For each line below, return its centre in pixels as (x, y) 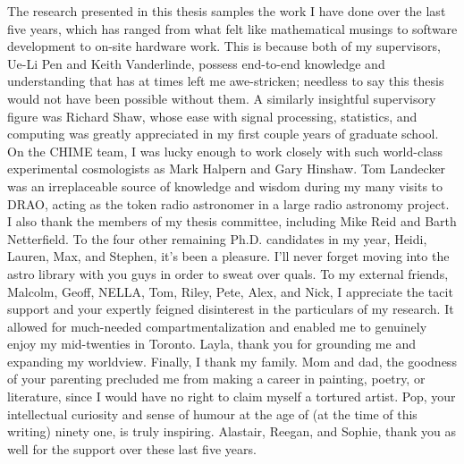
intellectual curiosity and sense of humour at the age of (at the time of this (212, 413)
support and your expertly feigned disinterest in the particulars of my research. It (231, 309)
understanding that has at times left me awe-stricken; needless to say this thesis (226, 81)
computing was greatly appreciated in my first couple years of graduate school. (223, 134)
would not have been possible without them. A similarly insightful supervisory (222, 98)
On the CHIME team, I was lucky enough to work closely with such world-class (225, 151)
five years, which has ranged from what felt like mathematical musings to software (232, 28)
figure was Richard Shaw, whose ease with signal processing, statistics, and (212, 116)
